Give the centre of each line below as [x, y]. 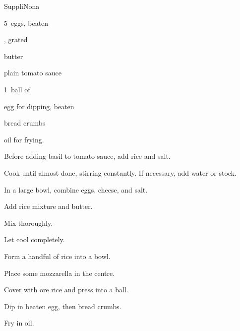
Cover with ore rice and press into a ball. [66, 290]
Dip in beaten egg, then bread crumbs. [63, 306]
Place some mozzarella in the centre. [60, 273]
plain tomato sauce [33, 73]
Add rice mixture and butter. [48, 206]
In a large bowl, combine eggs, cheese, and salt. [76, 189]
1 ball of [17, 89]
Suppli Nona [22, 6]
